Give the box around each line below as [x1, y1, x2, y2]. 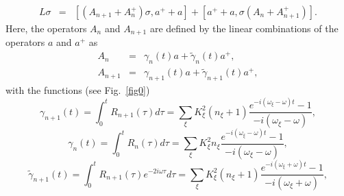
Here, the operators [5, 21, 87, 36]
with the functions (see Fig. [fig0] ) [5, 83, 150, 97]
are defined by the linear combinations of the [149, 21, 339, 36]
